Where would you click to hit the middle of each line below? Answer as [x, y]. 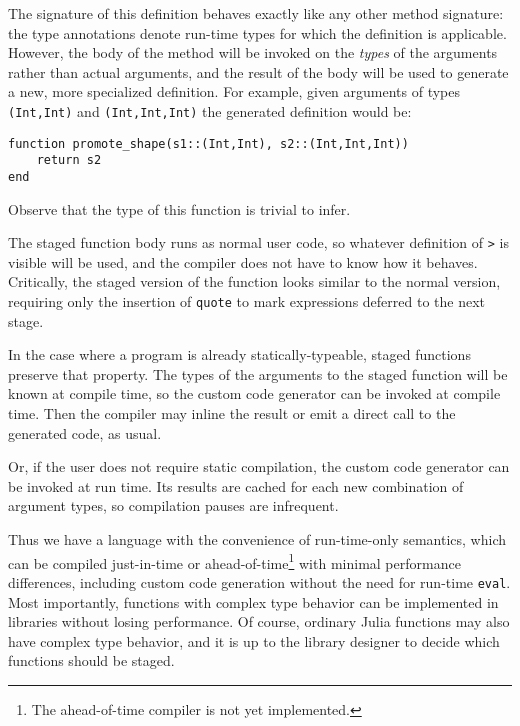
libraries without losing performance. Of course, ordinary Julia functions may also [259, 621]
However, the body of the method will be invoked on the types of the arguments [253, 52]
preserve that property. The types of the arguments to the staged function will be [258, 373]
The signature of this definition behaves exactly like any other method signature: [256, 13]
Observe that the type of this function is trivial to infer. [179, 208]
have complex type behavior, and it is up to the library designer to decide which [254, 640]
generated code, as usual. [85, 432]
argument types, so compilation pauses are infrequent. [173, 505]
